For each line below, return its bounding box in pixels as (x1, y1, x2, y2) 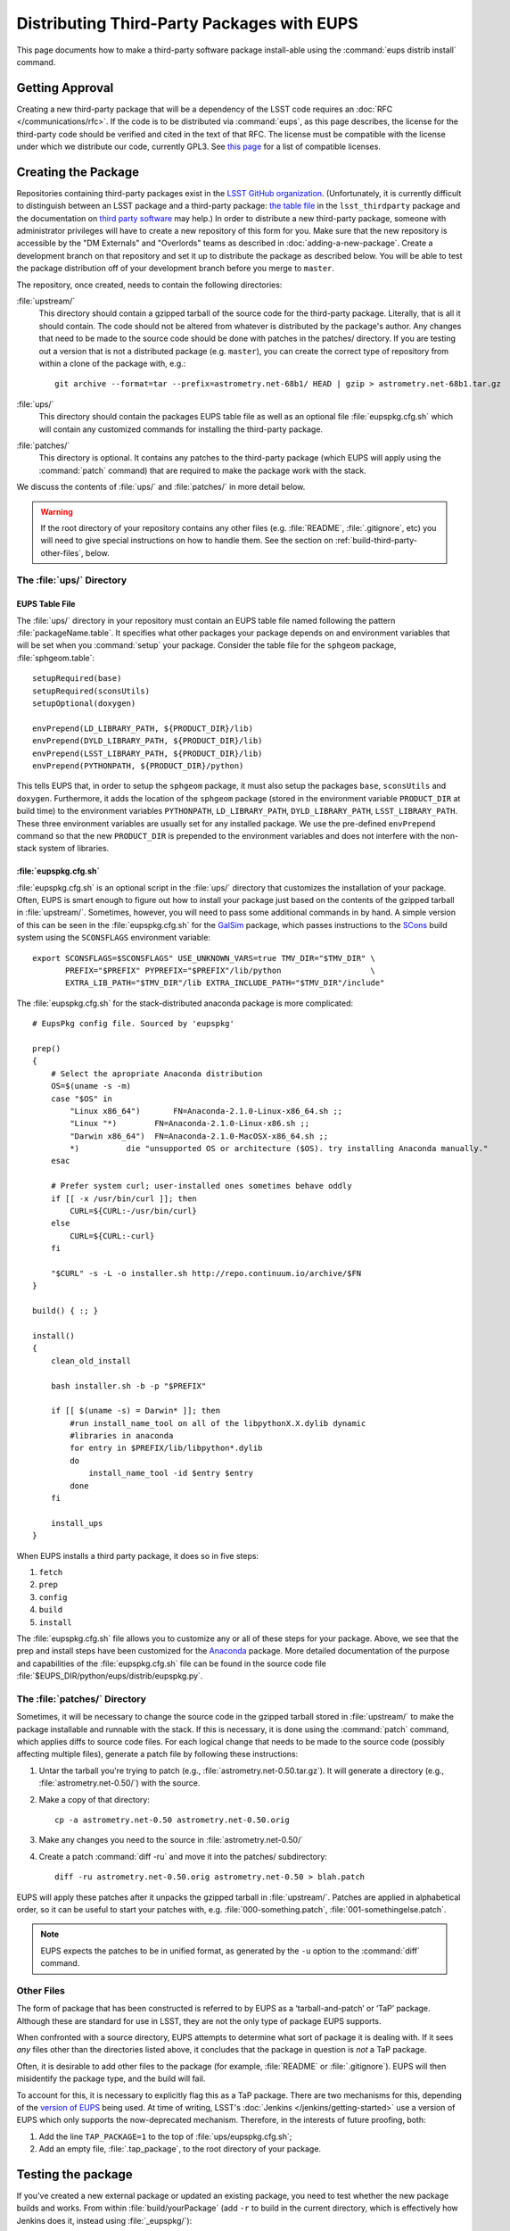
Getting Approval (16, 80, 114, 95)
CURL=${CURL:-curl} (70, 1231, 155, 1240)
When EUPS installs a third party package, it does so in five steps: (16, 1550, 259, 1561)
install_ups (50, 1518, 103, 1528)
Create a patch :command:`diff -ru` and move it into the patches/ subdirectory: (38, 1851, 327, 1862)
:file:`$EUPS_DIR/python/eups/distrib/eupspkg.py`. (16, 1671, 203, 1681)
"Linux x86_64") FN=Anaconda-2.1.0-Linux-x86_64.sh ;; (70, 1106, 343, 1115)
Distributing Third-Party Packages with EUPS (16, 13, 358, 33)
